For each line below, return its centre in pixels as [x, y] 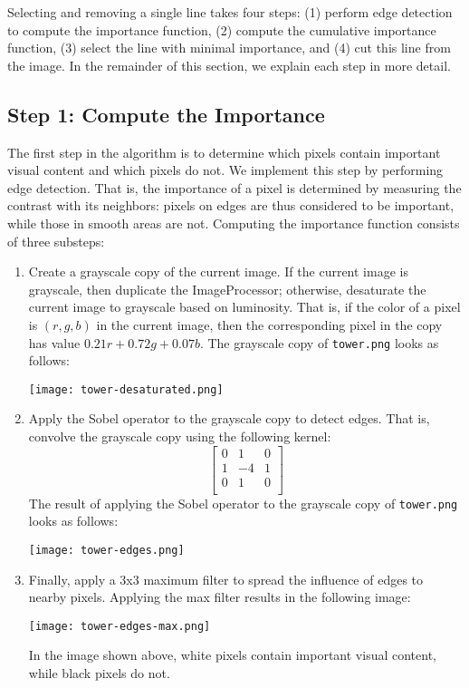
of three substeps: [56, 241]
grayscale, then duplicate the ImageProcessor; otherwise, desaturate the [227, 289]
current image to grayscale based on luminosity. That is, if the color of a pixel [244, 307]
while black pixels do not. [99, 673]
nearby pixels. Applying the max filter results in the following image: [220, 597]
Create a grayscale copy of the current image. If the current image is [218, 271]
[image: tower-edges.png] [106, 550]
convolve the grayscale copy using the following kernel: [180, 436]
